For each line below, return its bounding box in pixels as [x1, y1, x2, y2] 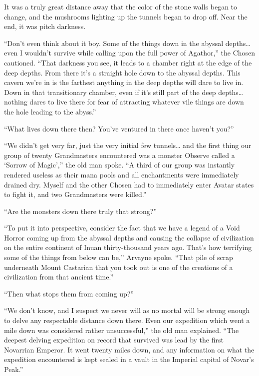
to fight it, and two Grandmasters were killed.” [4, 189, 147, 199]
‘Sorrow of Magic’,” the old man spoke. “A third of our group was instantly [4, 159, 235, 170]
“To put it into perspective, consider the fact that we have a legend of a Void [4, 222, 240, 233]
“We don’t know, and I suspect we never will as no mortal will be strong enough [4, 305, 250, 315]
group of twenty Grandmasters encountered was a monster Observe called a [4, 149, 235, 160]
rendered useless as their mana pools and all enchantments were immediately [4, 169, 239, 179]
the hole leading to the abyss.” [4, 106, 96, 116]
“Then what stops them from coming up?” [4, 288, 134, 298]
